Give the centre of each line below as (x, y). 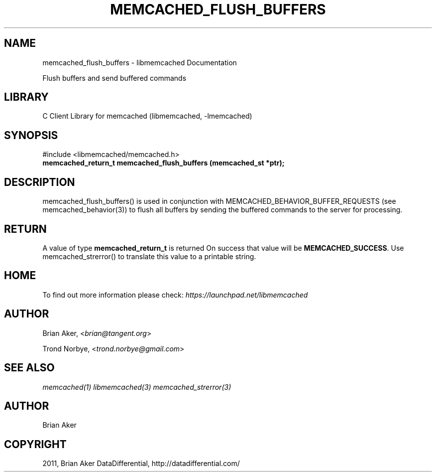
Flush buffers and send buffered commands (114, 78)
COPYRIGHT (35, 444)
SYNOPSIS (31, 135)
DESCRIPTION (40, 182)
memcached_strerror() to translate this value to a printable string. (149, 256)
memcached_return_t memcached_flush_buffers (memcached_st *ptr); (163, 163)
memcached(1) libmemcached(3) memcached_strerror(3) (137, 387)
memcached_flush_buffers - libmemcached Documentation (140, 62)
